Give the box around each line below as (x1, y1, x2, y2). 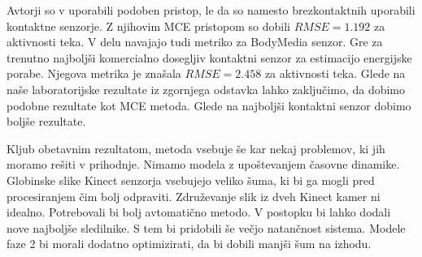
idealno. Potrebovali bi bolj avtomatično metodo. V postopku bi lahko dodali (7, 203, 391, 221)
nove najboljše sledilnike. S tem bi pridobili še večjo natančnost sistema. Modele (7, 219, 406, 236)
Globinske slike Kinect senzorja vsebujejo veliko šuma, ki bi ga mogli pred (7, 171, 375, 188)
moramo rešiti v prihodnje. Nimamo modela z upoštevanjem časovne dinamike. (7, 156, 400, 173)
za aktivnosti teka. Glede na (264, 65, 406, 82)
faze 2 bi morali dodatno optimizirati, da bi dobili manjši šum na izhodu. (7, 235, 372, 252)
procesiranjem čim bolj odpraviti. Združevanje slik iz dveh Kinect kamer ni (7, 187, 381, 204)
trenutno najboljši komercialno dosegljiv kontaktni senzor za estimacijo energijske (7, 49, 412, 66)
